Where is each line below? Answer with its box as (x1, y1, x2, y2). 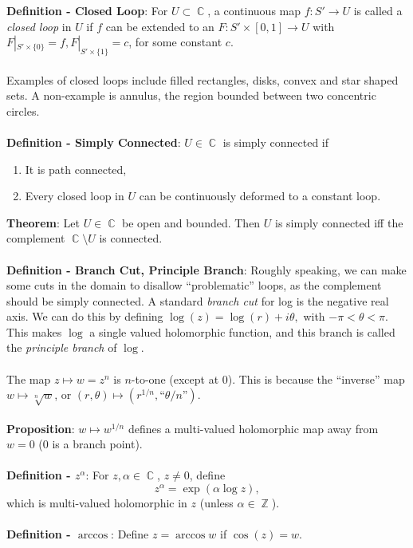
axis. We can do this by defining (6, 308, 163, 325)
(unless (199, 495, 234, 511)
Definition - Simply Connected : (6, 133, 181, 150)
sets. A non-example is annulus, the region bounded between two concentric (6, 87, 376, 104)
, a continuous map (207, 2, 301, 18)
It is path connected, (25, 160, 127, 177)
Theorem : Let (6, 214, 80, 231)
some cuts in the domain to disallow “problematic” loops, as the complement (6, 277, 382, 294)
